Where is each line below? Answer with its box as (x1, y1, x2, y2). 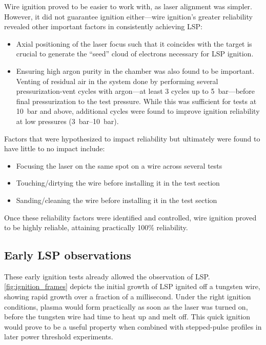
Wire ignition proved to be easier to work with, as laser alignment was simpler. (4, 1, 252, 11)
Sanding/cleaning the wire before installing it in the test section (16, 194, 217, 205)
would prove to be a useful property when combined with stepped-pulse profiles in (4, 321, 262, 332)
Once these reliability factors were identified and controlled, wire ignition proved (4, 212, 257, 222)
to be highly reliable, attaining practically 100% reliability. (4, 222, 188, 233)
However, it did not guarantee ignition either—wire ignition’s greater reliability (4, 11, 253, 22)
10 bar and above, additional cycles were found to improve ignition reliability (16, 106, 260, 116)
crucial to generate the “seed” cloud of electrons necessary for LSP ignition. (16, 48, 254, 59)
